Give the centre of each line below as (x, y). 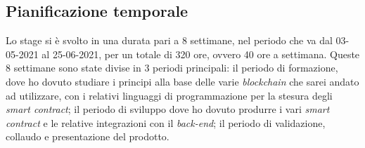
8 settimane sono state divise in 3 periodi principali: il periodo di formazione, (172, 68)
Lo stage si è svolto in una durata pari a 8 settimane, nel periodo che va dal (169, 40)
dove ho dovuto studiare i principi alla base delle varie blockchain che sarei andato (182, 81)
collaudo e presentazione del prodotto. (88, 136)
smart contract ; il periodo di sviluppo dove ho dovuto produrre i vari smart (168, 109)
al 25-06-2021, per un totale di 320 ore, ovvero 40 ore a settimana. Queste (201, 54)
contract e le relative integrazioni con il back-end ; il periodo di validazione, (166, 122)
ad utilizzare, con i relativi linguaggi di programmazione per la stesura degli (169, 95)
